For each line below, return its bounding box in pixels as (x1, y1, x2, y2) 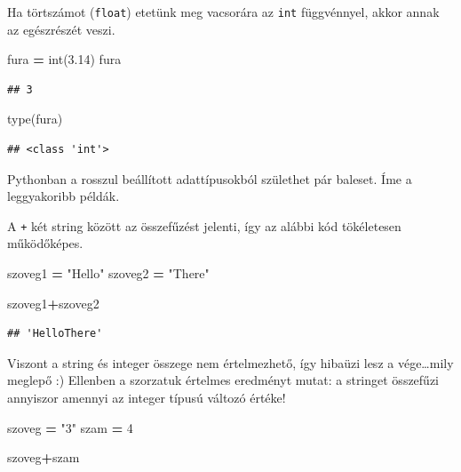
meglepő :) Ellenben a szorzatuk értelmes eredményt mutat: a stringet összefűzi (7, 371, 440, 389)
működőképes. (7, 234, 83, 252)
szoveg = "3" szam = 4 (7, 418, 133, 436)
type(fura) (7, 109, 63, 128)
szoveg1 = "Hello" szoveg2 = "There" (7, 264, 210, 283)
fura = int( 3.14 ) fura (7, 50, 122, 68)
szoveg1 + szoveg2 (7, 293, 99, 312)
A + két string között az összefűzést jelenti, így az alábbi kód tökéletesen (7, 216, 401, 235)
